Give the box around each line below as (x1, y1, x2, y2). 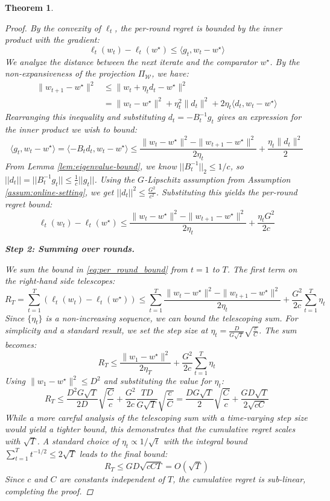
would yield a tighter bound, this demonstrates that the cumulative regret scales (5, 423, 296, 435)
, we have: (151, 67, 189, 80)
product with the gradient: (5, 33, 100, 46)
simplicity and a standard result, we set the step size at (5, 324, 208, 336)
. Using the (94, 172, 135, 185)
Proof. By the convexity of (5, 21, 101, 34)
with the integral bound (163, 434, 247, 447)
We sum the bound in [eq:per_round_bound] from (5, 262, 188, 275)
